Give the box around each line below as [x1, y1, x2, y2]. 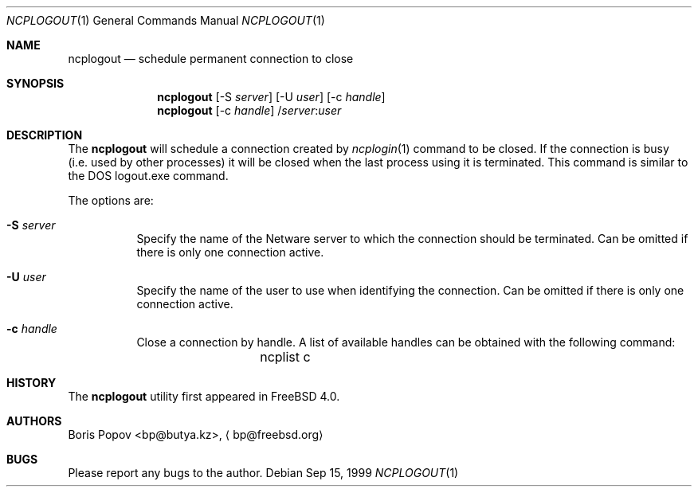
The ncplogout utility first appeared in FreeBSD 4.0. [68, 389, 340, 403]
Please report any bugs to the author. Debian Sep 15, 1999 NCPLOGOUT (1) [68, 466, 459, 479]
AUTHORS [6, 414, 62, 428]
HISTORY [6, 376, 57, 389]
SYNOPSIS [6, 76, 65, 90]
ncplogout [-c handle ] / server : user [157, 104, 342, 117]
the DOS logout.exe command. [68, 169, 229, 182]
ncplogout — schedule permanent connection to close [68, 52, 354, 65]
